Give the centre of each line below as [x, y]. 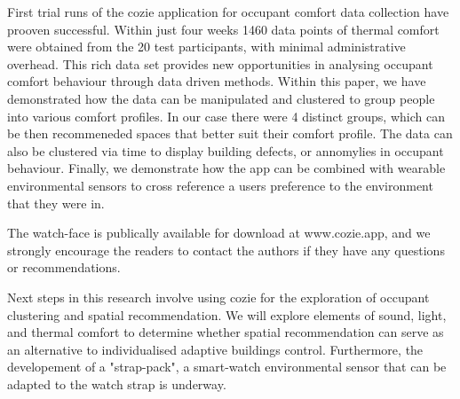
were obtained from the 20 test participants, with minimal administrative [206, 47]
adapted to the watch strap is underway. [117, 383]
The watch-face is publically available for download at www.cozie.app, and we [219, 233]
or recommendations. [64, 267]
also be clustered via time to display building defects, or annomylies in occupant [226, 150]
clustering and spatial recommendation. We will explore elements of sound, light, [227, 314]
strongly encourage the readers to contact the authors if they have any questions [226, 250]
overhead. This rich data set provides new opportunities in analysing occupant [220, 63]
